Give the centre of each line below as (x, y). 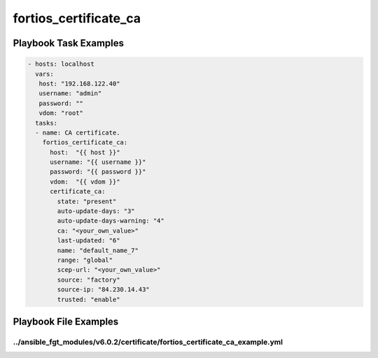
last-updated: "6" (89, 241)
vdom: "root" (61, 113)
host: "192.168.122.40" (79, 83)
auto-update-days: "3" (96, 211)
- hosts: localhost (61, 64)
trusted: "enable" (89, 299)
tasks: (47, 123)
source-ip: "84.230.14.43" (103, 290)
